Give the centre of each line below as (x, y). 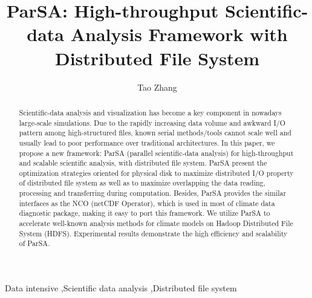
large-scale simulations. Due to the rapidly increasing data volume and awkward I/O (152, 122)
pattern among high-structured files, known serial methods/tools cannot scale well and (155, 133)
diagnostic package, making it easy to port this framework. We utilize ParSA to (145, 213)
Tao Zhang (157, 87)
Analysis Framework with (179, 34)
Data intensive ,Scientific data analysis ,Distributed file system (121, 288)
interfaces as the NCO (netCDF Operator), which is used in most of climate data (147, 203)
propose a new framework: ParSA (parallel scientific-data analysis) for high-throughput (156, 153)
